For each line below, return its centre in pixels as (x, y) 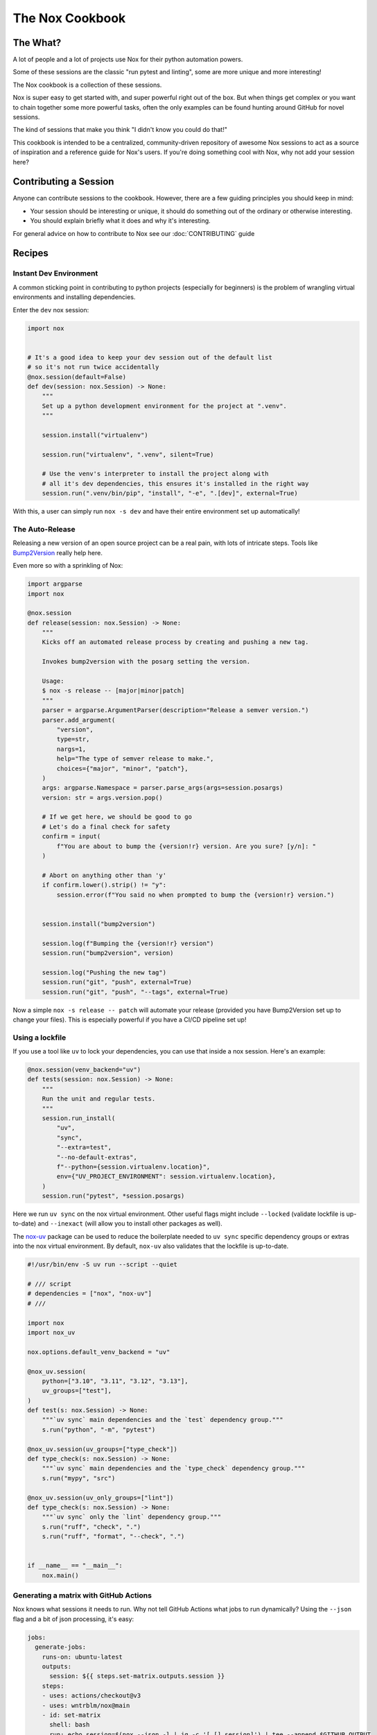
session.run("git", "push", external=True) (117, 982)
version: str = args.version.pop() (102, 797)
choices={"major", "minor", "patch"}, (122, 768)
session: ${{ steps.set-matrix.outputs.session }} (137, 1676)
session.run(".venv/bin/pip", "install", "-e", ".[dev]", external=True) (170, 493)
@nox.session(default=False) (77, 377)
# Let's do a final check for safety (106, 827)
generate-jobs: (61, 1647)
